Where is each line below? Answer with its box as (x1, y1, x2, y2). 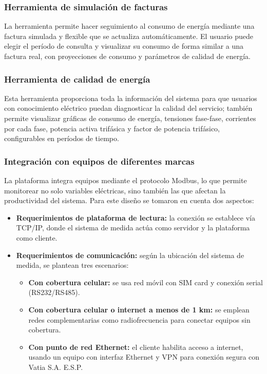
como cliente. (16, 232, 58, 243)
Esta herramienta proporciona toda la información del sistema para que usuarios (4, 92, 257, 103)
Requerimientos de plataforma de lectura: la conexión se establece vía (16, 212, 255, 223)
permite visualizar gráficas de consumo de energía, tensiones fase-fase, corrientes (4, 113, 256, 123)
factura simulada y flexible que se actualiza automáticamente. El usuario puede (4, 30, 254, 41)
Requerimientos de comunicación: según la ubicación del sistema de (16, 249, 244, 260)
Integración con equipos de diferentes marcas (4, 154, 195, 167)
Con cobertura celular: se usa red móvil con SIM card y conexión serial (28, 277, 263, 287)
